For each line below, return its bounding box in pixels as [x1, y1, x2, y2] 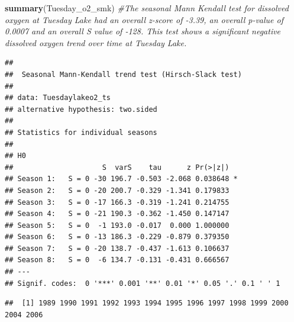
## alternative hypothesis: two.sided [5, 105, 157, 114]
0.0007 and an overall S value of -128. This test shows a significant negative [5, 25, 281, 37]
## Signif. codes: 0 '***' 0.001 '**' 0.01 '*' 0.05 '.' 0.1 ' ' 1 [5, 279, 280, 288]
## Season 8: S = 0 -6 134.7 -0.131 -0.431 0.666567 [5, 256, 230, 265]
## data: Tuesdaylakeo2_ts [5, 94, 111, 102]
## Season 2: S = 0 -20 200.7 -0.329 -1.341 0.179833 [5, 186, 230, 195]
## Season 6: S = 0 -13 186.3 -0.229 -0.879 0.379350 [5, 233, 230, 241]
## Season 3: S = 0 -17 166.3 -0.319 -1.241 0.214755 [5, 198, 230, 207]
